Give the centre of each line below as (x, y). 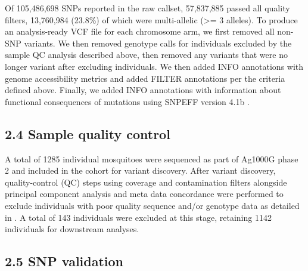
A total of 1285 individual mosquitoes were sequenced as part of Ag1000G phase (152, 158)
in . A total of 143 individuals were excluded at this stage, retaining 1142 (138, 217)
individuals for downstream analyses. (72, 229)
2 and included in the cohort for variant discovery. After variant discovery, (140, 170)
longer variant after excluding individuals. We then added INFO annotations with (154, 66)
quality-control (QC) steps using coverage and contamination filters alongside (146, 182)
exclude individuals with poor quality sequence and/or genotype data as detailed (152, 205)
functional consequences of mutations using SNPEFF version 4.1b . (127, 101)
